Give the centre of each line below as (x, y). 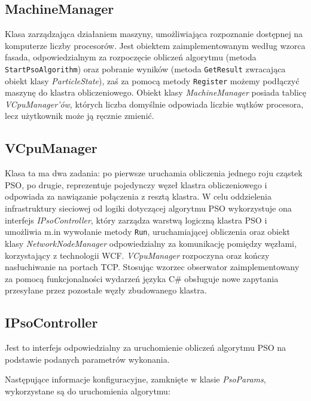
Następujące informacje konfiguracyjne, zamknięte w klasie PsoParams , (135, 379)
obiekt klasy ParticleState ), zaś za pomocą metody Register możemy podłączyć (152, 80)
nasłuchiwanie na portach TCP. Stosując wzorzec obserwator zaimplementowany (152, 267)
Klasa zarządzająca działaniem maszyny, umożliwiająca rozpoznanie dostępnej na (154, 34)
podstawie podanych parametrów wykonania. (87, 359)
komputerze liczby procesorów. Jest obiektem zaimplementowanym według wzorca (155, 45)
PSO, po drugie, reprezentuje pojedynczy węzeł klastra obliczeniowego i (136, 184)
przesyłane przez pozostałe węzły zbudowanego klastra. (106, 290)
